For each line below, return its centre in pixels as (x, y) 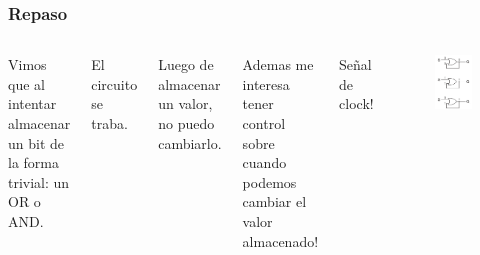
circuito (114, 83)
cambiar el (274, 201)
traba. (109, 123)
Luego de (186, 64)
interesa (266, 83)
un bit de (36, 142)
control (264, 123)
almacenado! (280, 240)
